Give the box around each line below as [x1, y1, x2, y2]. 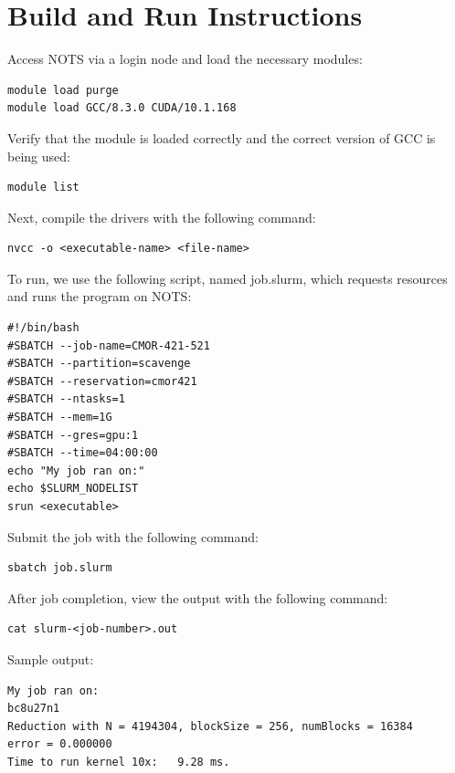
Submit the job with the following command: [7, 527, 259, 546]
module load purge [7, 83, 119, 97]
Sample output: [7, 649, 94, 668]
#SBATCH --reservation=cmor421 [7, 374, 197, 388]
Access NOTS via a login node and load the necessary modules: [7, 49, 363, 68]
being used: [7, 146, 70, 165]
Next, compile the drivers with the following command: [7, 207, 316, 226]
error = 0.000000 [7, 737, 112, 751]
